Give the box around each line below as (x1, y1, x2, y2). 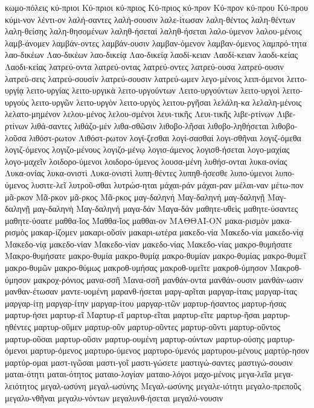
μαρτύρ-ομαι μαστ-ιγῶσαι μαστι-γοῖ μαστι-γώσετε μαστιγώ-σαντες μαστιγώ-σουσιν (5, 355, 293, 368)
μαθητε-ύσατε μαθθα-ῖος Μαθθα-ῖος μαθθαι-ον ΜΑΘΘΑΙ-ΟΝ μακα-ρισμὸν (5, 214, 269, 226)
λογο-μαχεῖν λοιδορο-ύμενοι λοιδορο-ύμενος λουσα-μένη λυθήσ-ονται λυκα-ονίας (5, 155, 287, 167)
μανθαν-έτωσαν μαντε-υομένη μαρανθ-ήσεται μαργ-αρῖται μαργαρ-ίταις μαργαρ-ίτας (5, 285, 297, 298)
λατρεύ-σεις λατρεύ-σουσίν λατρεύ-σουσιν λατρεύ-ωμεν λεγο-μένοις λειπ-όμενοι (5, 72, 284, 84)
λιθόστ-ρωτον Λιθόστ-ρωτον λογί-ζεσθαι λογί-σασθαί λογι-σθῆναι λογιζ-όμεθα (29, 131, 301, 144)
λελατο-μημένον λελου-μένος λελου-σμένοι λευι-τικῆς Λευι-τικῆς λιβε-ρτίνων (5, 107, 274, 120)
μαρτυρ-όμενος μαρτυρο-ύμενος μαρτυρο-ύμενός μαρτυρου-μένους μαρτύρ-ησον (30, 344, 309, 357)
